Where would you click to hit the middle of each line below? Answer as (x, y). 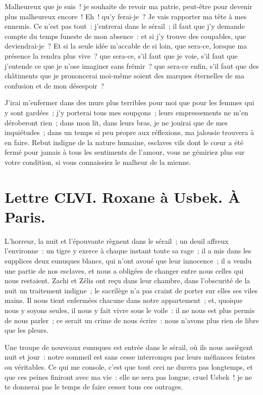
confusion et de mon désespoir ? (55, 85)
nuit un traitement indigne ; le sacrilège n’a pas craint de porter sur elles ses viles (131, 290)
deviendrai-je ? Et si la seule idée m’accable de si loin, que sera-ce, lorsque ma (126, 46)
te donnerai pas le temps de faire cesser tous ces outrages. (94, 387)
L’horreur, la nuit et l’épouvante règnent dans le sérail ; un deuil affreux (117, 240)
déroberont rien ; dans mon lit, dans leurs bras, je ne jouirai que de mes (116, 122)
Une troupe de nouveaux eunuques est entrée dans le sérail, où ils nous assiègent (129, 347)
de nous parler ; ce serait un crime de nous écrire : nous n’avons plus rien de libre (132, 320)
